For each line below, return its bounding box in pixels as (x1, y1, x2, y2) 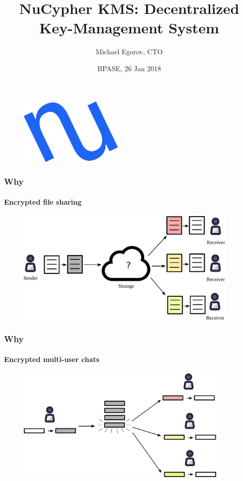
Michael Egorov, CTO (95, 46, 163, 57)
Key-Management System (39, 17, 219, 38)
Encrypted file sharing (4, 196, 82, 207)
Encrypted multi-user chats (4, 354, 99, 364)
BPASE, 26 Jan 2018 (97, 63, 161, 73)
